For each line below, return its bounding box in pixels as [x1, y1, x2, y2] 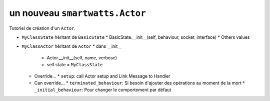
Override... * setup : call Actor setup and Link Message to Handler [34, 73, 170, 79]
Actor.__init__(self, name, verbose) [46, 55, 117, 61]
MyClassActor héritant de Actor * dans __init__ [21, 43, 122, 49]
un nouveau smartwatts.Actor [9, 7, 146, 18]
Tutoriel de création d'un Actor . [9, 25, 76, 31]
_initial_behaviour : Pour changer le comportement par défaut [34, 87, 171, 93]
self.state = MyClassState [46, 62, 103, 68]
